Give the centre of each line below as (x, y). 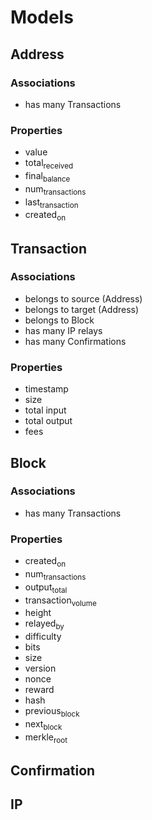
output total (46, 588)
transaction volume (60, 601)
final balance (47, 176)
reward (39, 690)
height (38, 613)
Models (42, 17)
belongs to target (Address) (82, 309)
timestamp (46, 389)
